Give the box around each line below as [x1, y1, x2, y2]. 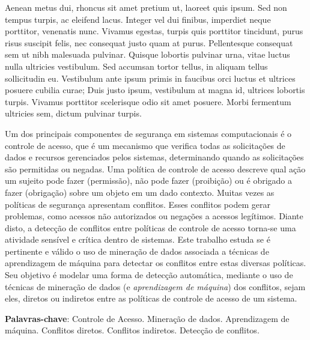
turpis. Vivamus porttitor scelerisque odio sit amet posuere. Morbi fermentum [5, 95, 291, 108]
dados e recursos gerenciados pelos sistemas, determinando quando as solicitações [5, 151, 304, 163]
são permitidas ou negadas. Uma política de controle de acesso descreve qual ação [5, 162, 306, 175]
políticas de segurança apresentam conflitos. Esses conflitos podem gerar [5, 198, 270, 210]
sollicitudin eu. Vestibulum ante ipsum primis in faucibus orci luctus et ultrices [5, 71, 296, 84]
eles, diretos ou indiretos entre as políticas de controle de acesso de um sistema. [5, 292, 297, 305]
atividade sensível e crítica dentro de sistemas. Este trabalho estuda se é [5, 233, 270, 246]
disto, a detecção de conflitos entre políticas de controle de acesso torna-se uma [5, 221, 296, 234]
